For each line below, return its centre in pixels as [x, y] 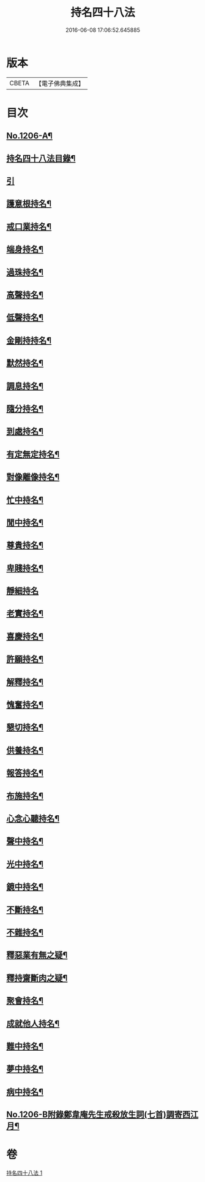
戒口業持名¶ [29, 227]
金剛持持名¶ [29, 340]
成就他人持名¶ [33, 1023]
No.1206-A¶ [30, 136]
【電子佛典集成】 [60, 83]
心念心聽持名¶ [33, 819]
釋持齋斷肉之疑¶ [37, 978]
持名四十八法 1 [24, 1173]
